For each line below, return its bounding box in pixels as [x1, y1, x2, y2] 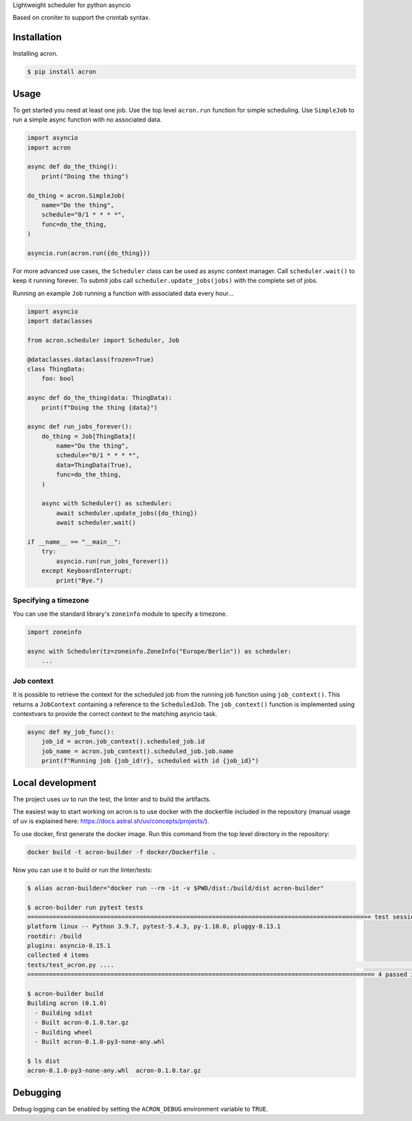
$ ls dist [27, 1057, 60, 1065]
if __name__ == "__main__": [27, 538, 122, 546]
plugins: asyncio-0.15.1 [27, 942, 111, 950]
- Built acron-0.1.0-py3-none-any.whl [34, 1037, 165, 1045]
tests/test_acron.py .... [27, 961, 115, 969]
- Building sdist [34, 1009, 93, 1017]
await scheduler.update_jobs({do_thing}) [56, 509, 198, 517]
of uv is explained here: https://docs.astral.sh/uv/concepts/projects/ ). [12, 817, 209, 825]
